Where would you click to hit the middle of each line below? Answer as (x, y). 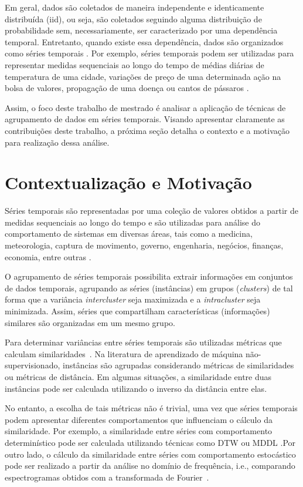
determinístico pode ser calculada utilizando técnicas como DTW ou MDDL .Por (150, 442)
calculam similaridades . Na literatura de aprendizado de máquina (124, 353)
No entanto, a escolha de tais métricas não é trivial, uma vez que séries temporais (151, 408)
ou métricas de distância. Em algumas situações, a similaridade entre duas (138, 376)
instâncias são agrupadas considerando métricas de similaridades (178, 365)
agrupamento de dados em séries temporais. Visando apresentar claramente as (145, 119)
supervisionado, (33, 365)
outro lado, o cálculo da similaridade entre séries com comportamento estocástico (150, 454)
